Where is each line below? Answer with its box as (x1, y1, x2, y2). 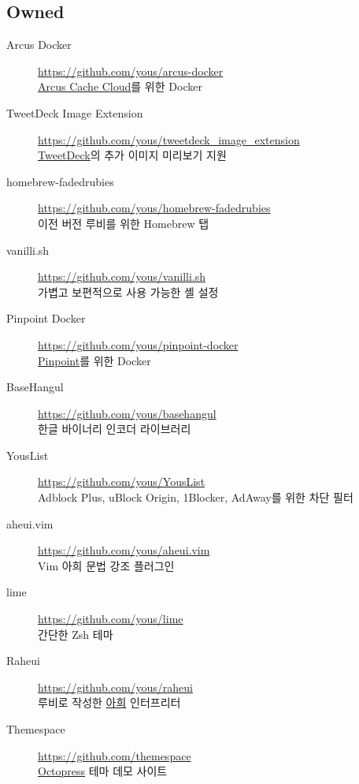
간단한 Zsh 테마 (38, 625, 113, 642)
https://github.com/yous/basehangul (38, 405, 217, 421)
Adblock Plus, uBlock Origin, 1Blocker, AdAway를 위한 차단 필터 (38, 489, 353, 506)
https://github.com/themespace (38, 747, 191, 763)
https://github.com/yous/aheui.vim (38, 542, 210, 558)
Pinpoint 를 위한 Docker (38, 352, 151, 368)
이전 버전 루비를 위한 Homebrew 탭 (38, 215, 209, 231)
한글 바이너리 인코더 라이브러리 (38, 420, 191, 437)
